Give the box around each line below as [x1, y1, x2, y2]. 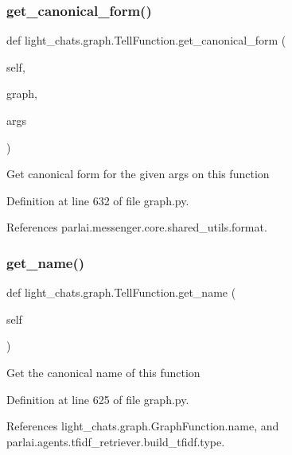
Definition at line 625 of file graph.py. [6, 391, 189, 407]
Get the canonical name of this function [6, 364, 201, 380]
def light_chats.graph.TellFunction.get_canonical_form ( [6, 32, 286, 49]
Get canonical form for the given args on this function [6, 165, 270, 182]
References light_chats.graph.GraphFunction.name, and [6, 418, 279, 434]
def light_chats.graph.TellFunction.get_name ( [6, 284, 236, 301]
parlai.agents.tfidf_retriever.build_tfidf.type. [6, 433, 225, 449]
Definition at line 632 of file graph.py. [6, 192, 189, 208]
